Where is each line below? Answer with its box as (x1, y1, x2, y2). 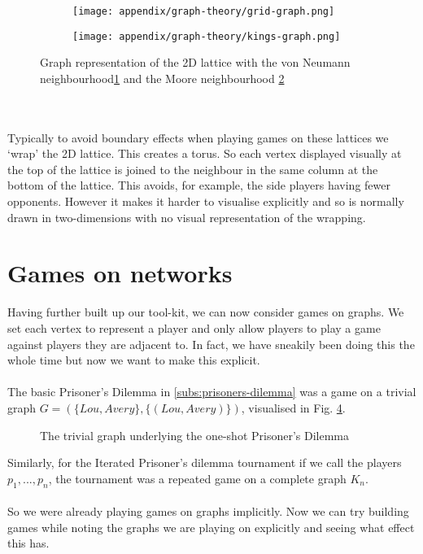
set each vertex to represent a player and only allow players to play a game (7, 319, 381, 336)
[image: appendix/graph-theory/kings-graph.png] (72, 30, 341, 42)
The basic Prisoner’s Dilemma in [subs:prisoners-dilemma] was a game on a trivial (7, 383, 416, 400)
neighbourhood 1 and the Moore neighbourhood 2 (40, 69, 285, 86)
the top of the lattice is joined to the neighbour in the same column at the (7, 160, 378, 177)
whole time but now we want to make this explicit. (7, 351, 260, 369)
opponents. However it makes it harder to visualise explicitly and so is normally (7, 193, 404, 210)
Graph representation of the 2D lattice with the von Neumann (40, 54, 351, 71)
